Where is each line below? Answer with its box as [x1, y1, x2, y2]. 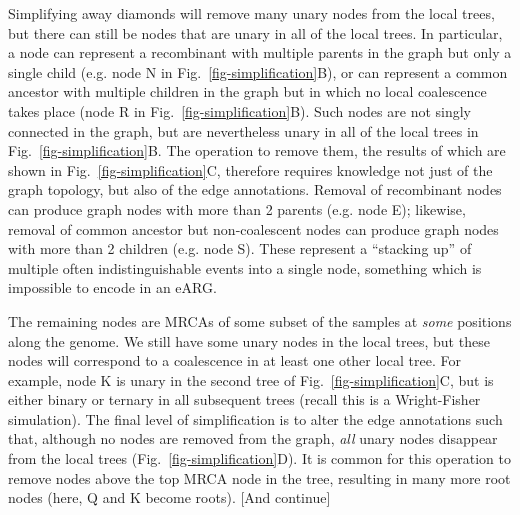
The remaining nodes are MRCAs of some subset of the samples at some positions [8, 310, 512, 331]
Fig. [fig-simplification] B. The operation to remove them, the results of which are [8, 140, 506, 161]
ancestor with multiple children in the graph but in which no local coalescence [8, 81, 487, 102]
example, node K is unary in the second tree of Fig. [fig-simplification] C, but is [8, 369, 494, 390]
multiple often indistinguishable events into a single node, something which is [8, 257, 482, 278]
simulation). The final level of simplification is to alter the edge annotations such [8, 408, 503, 429]
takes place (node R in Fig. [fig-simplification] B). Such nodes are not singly [8, 100, 471, 121]
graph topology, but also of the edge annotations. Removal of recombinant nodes [8, 179, 502, 200]
